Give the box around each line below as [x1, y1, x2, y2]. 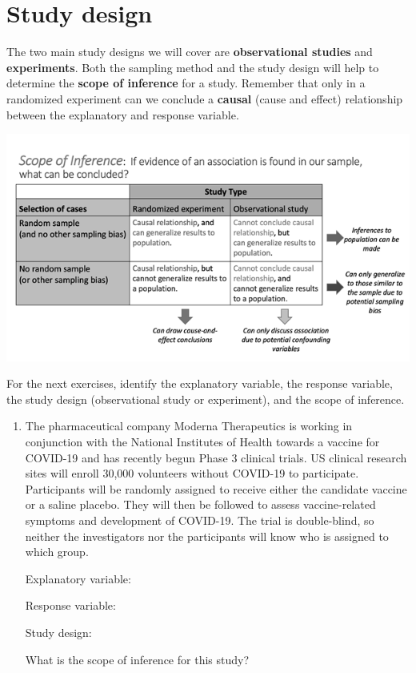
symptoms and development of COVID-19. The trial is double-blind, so [25, 511, 374, 528]
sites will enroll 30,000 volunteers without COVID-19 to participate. [25, 465, 359, 482]
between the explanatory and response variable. [6, 106, 239, 123]
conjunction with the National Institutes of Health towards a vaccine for [25, 433, 380, 449]
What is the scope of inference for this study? [25, 651, 250, 667]
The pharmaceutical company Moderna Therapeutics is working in [25, 417, 353, 434]
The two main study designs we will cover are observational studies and [6, 43, 373, 60]
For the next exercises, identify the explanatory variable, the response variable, [6, 375, 393, 392]
